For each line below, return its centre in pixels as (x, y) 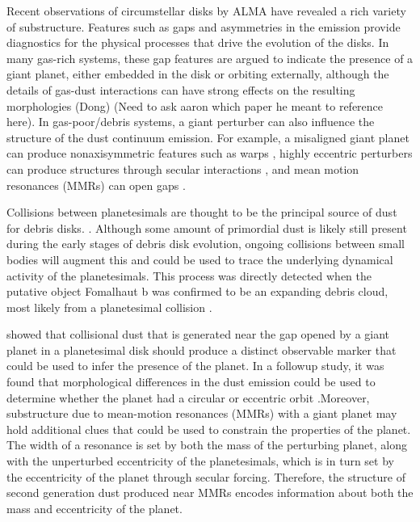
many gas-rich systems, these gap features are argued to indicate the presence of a (210, 58)
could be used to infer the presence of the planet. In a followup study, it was (195, 366)
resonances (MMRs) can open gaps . (96, 185)
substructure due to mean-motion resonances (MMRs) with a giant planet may (202, 413)
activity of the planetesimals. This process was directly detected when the (189, 275)
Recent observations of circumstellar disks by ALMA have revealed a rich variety (206, 11)
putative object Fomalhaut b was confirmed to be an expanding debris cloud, (197, 291)
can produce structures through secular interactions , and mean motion (183, 168)
